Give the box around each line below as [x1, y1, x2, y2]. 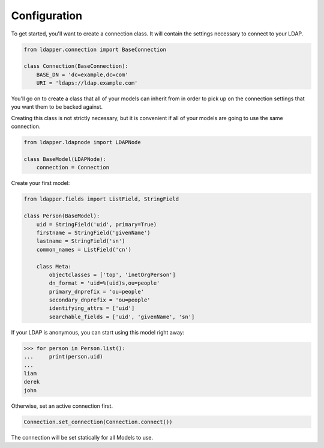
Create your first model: [11, 180, 70, 187]
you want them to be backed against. [11, 103, 103, 110]
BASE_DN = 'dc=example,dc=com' [36, 71, 128, 78]
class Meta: [36, 263, 72, 270]
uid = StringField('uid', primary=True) [36, 221, 157, 228]
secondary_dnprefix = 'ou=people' [49, 297, 151, 303]
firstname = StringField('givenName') [36, 229, 151, 236]
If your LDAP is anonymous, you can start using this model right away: [11, 328, 185, 336]
